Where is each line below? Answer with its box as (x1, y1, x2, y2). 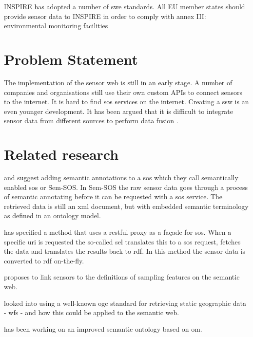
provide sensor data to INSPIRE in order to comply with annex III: (4, 11, 206, 21)
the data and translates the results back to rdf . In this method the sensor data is (4, 246, 246, 256)
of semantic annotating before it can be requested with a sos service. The (4, 191, 223, 202)
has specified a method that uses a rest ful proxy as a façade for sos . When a (4, 226, 232, 237)
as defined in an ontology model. (4, 210, 101, 221)
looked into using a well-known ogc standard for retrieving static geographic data (4, 298, 247, 308)
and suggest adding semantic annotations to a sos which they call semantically (4, 172, 238, 182)
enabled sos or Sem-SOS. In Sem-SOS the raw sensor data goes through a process (4, 182, 248, 192)
